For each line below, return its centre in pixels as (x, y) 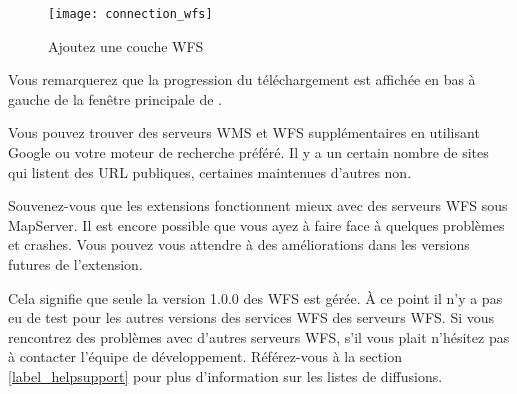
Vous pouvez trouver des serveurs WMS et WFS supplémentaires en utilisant (244, 132)
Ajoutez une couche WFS (126, 45)
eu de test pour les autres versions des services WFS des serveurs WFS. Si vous (251, 317)
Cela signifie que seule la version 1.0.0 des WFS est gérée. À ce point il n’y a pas (255, 297)
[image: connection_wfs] (130, 14)
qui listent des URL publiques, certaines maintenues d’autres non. (210, 171)
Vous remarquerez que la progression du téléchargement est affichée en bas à (242, 79)
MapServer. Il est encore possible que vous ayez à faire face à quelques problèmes (256, 224)
